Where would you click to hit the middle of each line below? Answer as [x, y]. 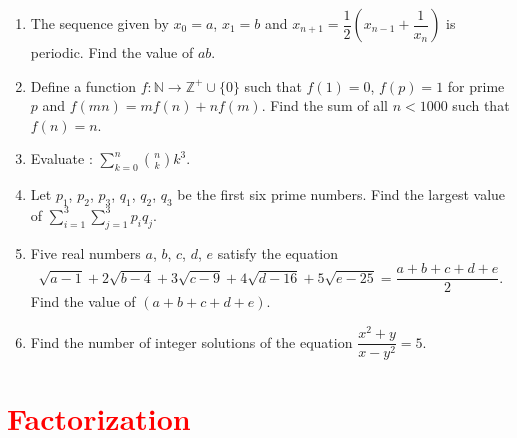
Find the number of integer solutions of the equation [191, 341]
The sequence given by [99, 23]
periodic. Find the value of [112, 52]
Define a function [83, 85]
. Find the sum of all [324, 105]
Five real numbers [85, 252]
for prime [476, 85]
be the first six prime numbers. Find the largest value [341, 194]
